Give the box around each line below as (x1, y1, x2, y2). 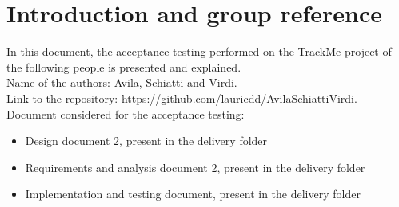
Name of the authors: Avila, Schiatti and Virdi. (6, 74, 237, 91)
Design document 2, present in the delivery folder (25, 132, 268, 149)
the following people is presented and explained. (6, 58, 241, 75)
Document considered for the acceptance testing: (6, 105, 245, 122)
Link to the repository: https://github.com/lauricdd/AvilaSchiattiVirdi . (6, 89, 357, 106)
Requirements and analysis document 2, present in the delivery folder (25, 158, 365, 175)
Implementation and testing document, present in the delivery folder (25, 186, 361, 202)
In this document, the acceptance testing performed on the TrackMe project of (6, 43, 392, 60)
